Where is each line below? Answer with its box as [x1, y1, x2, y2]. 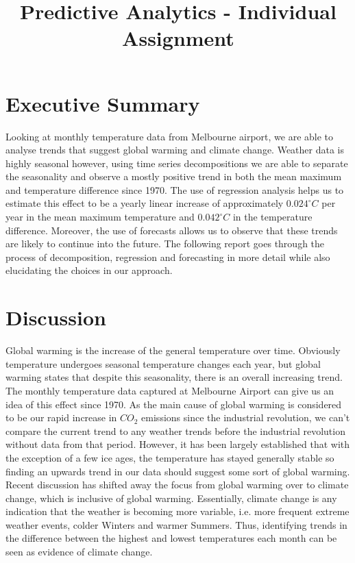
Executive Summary [5, 89, 200, 117]
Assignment [122, 24, 234, 52]
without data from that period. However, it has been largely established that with [5, 437, 350, 451]
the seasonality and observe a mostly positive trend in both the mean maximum [5, 169, 342, 184]
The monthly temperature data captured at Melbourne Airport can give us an [5, 383, 334, 397]
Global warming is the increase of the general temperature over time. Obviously [5, 343, 341, 358]
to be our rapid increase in [5, 410, 117, 425]
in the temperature [232, 210, 313, 224]
